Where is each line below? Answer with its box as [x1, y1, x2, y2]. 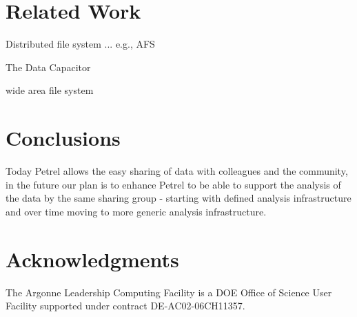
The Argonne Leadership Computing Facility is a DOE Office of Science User [6, 285, 332, 299]
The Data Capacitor [6, 59, 91, 74]
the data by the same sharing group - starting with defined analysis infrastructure [6, 191, 351, 205]
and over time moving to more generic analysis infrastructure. [6, 204, 267, 218]
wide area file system [6, 83, 94, 97]
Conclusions [6, 124, 121, 152]
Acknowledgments [6, 244, 179, 273]
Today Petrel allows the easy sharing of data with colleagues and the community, [6, 164, 348, 178]
